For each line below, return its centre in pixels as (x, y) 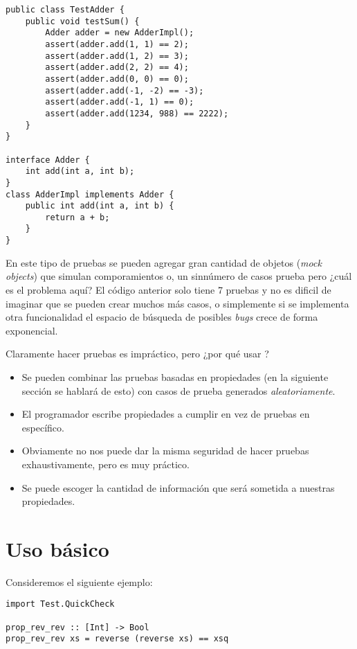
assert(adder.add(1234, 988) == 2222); (137, 113)
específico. (43, 427)
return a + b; (77, 217)
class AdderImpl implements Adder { (90, 194)
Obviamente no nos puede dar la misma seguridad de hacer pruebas (165, 451)
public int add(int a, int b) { (100, 206)
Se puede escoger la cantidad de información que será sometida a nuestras (178, 487)
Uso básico (57, 548)
